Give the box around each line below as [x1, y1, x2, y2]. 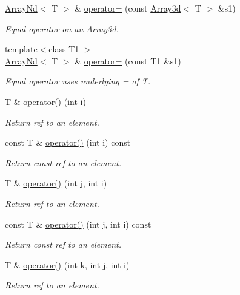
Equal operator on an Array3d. [5, 22, 119, 35]
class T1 [48, 42, 79, 55]
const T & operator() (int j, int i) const [5, 217, 152, 230]
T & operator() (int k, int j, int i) [5, 258, 130, 271]
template [5, 42, 38, 55]
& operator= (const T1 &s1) [75, 54, 181, 67]
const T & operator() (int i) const [5, 136, 131, 149]
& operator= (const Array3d [75, 2, 181, 14]
